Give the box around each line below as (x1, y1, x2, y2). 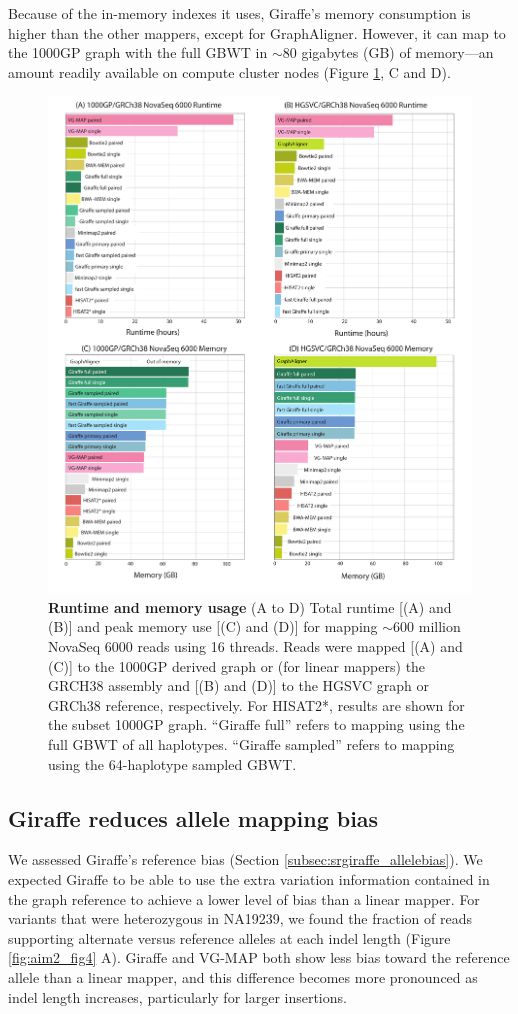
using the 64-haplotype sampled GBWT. (48, 753, 297, 774)
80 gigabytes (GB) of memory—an (282, 42, 494, 63)
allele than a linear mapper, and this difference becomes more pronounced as (8, 966, 478, 987)
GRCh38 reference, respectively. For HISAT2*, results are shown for (48, 694, 465, 715)
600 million (393, 616, 461, 637)
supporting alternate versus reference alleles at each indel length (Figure (8, 927, 451, 948)
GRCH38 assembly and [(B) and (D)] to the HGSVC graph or (48, 675, 429, 696)
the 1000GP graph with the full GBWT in (8, 42, 268, 63)
